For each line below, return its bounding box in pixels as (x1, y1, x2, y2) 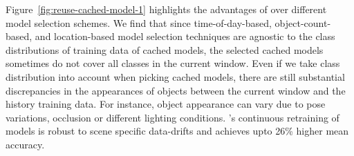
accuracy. (6, 137, 45, 151)
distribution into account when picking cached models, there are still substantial (6, 69, 345, 84)
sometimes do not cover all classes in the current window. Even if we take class (6, 56, 340, 70)
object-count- (274, 15, 331, 30)
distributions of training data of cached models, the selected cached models (6, 42, 324, 57)
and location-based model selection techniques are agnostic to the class (35, 29, 335, 43)
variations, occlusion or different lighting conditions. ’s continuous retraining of (6, 110, 339, 124)
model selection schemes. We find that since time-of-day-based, (6, 15, 272, 30)
